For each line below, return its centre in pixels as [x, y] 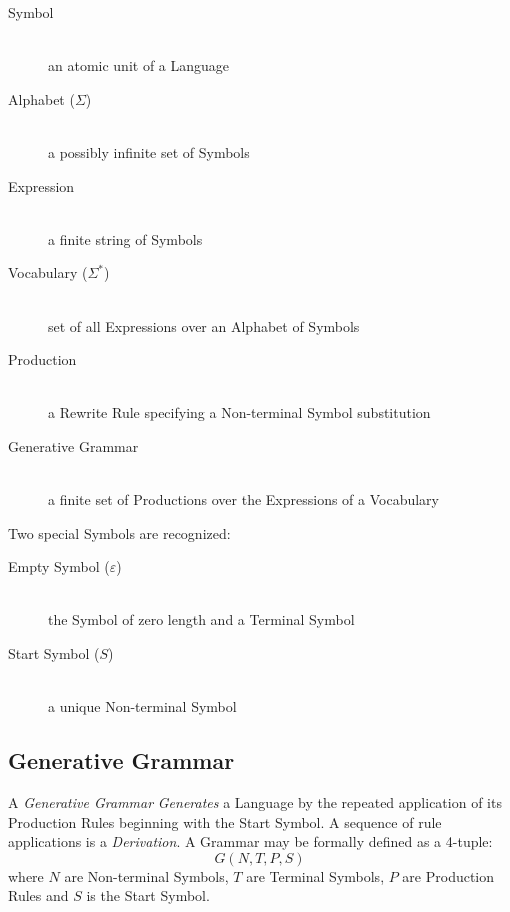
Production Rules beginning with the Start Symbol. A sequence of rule [225, 821]
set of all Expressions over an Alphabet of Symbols [204, 325]
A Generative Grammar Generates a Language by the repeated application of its [255, 802]
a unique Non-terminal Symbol [142, 706]
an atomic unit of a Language [139, 65]
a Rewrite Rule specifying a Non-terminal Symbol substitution [239, 412]
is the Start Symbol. [148, 895]
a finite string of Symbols [125, 238]
